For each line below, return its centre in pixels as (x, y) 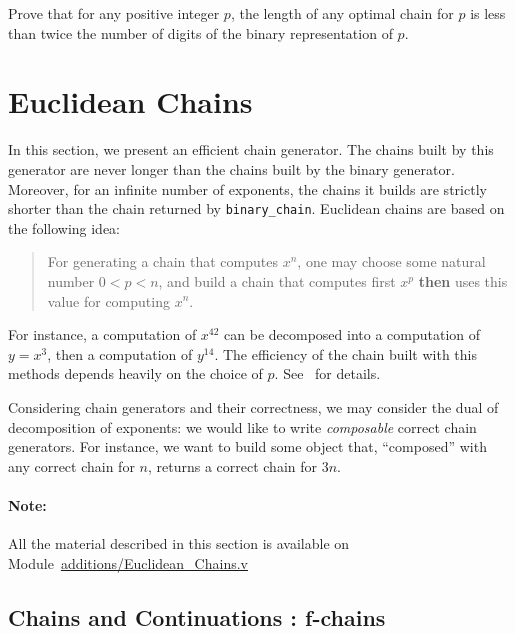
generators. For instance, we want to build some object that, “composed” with (247, 446)
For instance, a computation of (102, 334)
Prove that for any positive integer (114, 13)
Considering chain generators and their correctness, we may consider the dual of (253, 406)
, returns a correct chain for (232, 465)
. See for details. (327, 373)
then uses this (463, 280)
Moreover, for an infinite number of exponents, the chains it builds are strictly (247, 188)
